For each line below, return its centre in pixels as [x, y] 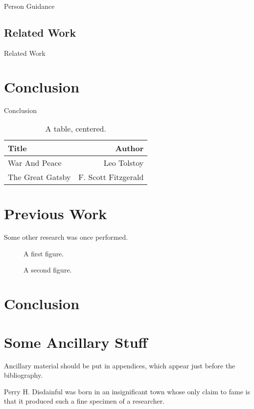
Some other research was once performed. [66, 237]
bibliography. [23, 375]
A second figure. [48, 270]
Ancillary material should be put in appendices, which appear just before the [120, 365]
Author [129, 148]
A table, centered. [76, 129]
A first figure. [44, 253]
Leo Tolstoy [124, 163]
